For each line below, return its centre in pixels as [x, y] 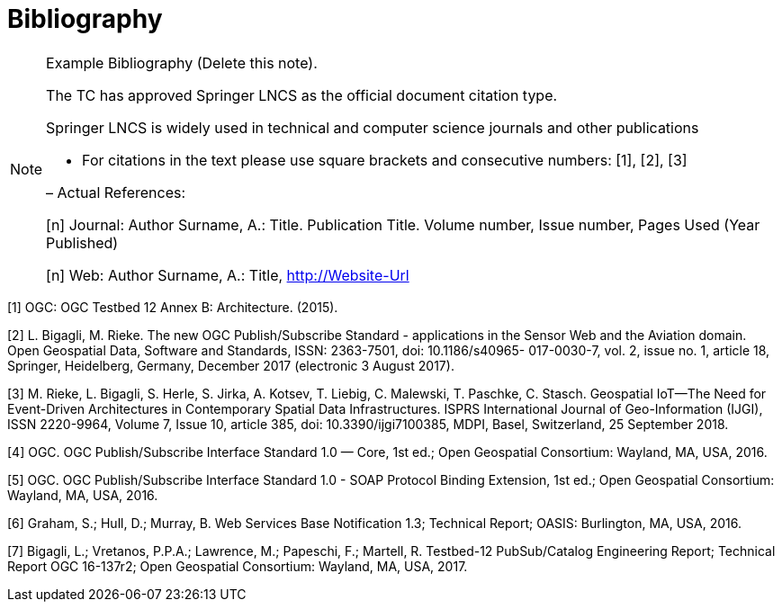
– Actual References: [116, 192]
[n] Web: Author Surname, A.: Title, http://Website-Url [228, 275]
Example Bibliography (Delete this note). [182, 63]
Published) [82, 242]
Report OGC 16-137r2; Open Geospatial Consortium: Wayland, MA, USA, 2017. [238, 566]
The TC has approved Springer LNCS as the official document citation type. [302, 95]
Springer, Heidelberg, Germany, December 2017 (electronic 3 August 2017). [231, 365]
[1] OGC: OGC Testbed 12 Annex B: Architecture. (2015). [173, 307]
